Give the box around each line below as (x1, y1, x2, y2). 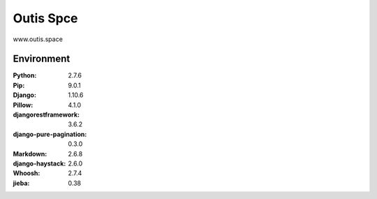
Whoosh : (13, 169, 40, 177)
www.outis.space (13, 35, 63, 43)
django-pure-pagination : (13, 130, 87, 138)
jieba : (13, 179, 30, 187)
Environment (13, 53, 71, 65)
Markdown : (13, 149, 47, 158)
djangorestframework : (13, 110, 80, 119)
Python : (13, 71, 37, 80)
